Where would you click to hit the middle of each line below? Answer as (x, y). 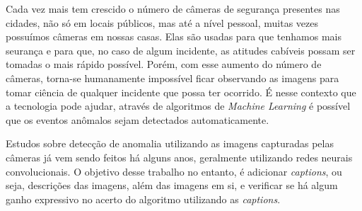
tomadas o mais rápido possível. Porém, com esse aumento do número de (164, 64)
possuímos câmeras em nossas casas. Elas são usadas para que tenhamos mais (174, 36)
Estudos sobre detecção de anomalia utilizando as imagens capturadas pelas (170, 143)
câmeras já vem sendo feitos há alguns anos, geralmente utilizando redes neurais (179, 157)
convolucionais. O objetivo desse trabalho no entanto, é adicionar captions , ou (174, 171)
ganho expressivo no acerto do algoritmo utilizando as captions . (143, 199)
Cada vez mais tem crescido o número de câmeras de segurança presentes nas (173, 8)
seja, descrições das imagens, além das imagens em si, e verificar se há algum (172, 185)
